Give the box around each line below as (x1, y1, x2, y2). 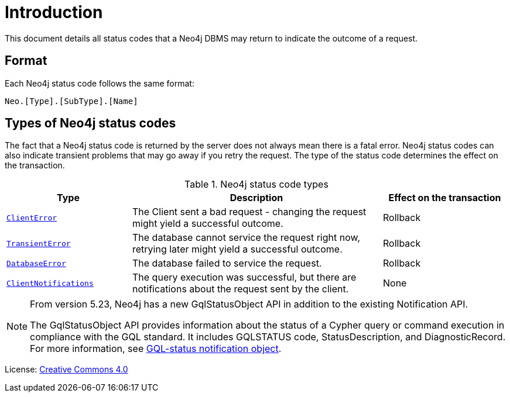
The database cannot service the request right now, (132, 232, 361, 244)
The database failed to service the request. (132, 257, 322, 270)
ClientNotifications (6, 278, 94, 288)
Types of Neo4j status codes (5, 116, 176, 131)
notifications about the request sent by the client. (132, 283, 349, 295)
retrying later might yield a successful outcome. (132, 243, 343, 256)
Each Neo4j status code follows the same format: (5, 78, 194, 88)
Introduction (5, 2, 103, 22)
